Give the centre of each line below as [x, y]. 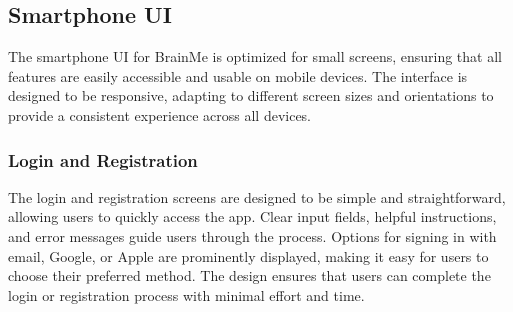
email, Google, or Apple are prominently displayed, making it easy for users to [248, 255]
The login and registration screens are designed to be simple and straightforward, [257, 196]
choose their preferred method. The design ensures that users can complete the [249, 275]
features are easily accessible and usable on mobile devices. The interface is [238, 75]
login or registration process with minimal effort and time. [186, 294]
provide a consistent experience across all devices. [160, 114]
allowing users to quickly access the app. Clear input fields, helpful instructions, [252, 216]
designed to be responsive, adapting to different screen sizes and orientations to [251, 95]
